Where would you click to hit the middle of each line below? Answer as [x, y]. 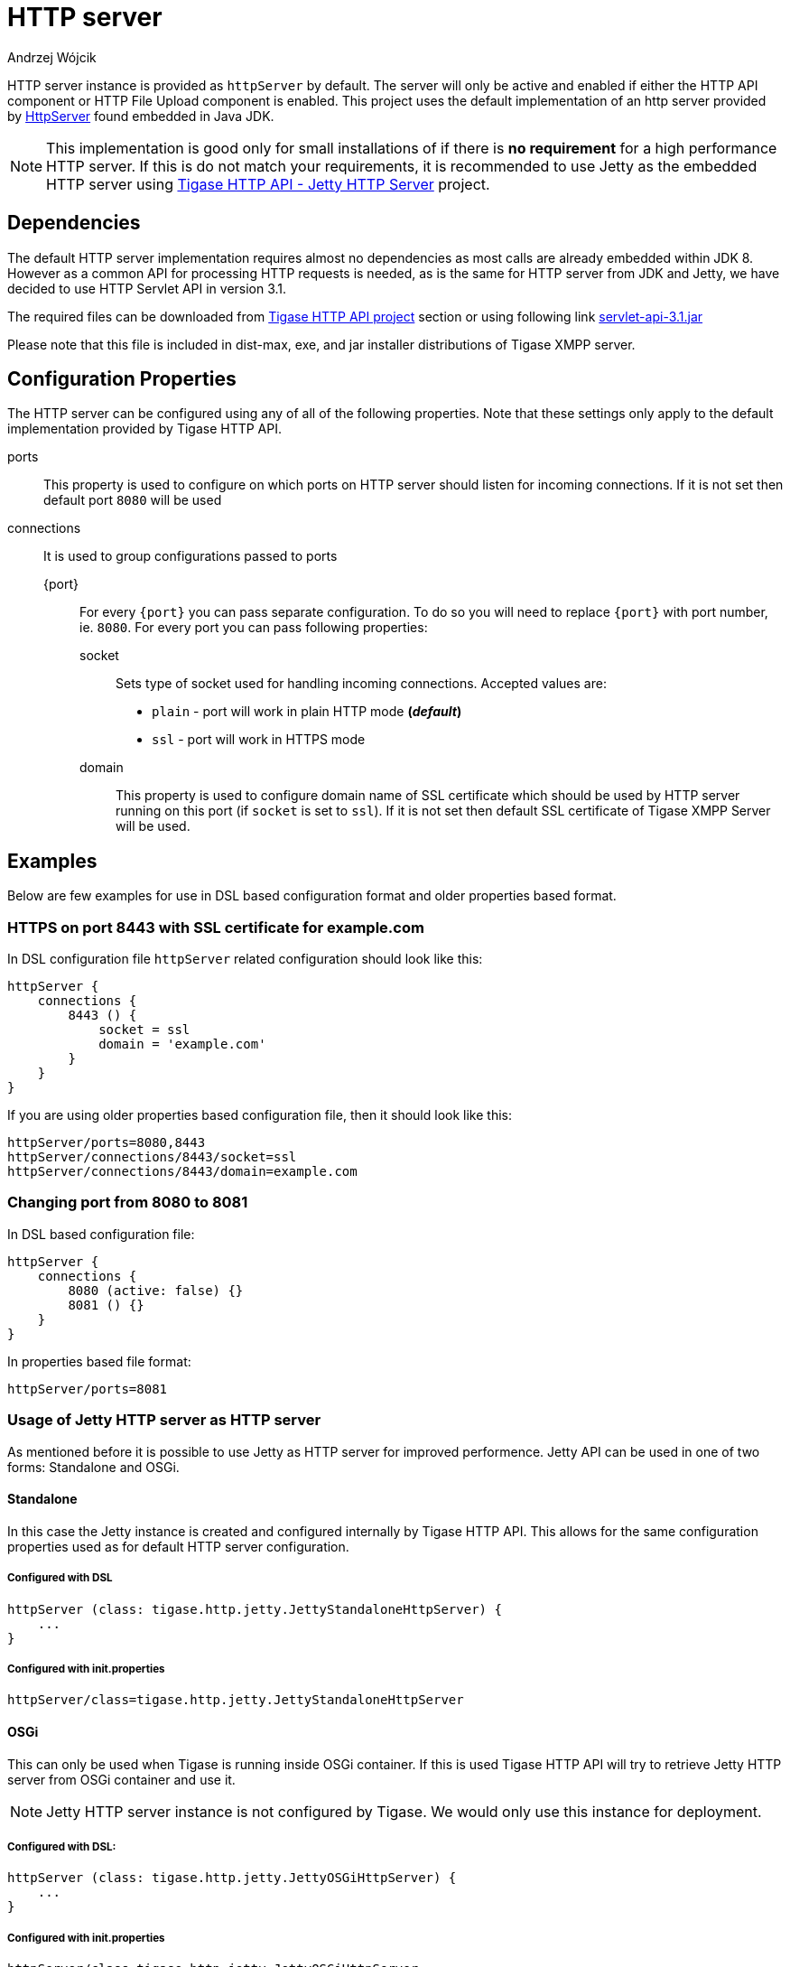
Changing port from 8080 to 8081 [128, 1203]
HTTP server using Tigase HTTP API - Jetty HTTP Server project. [268, 184]
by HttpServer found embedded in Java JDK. [141, 116]
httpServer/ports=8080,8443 [107, 1143]
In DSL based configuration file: [101, 1234]
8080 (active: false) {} [156, 1290]
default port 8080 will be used [133, 500]
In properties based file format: [99, 1361]
